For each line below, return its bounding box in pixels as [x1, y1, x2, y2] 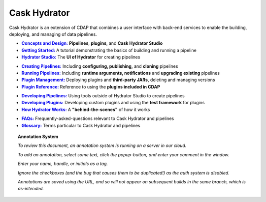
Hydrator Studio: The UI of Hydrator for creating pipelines [21, 54, 140, 60]
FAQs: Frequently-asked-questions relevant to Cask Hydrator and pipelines [21, 115, 174, 121]
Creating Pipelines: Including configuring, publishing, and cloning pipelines [21, 63, 178, 69]
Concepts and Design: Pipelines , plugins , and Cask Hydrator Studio [21, 40, 163, 46]
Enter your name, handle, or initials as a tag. [18, 161, 108, 167]
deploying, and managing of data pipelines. [9, 31, 97, 37]
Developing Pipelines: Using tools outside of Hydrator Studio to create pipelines [21, 93, 185, 99]
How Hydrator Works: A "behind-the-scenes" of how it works [21, 106, 150, 113]
